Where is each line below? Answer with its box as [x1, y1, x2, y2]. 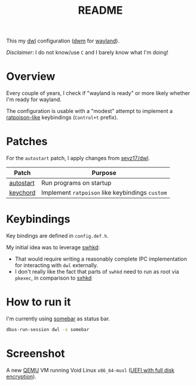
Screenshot [6, 347, 65, 360]
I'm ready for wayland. [6, 96, 62, 103]
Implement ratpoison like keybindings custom [41, 189, 167, 197]
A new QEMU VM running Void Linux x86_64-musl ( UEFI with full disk [6, 366, 174, 373]
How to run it [6, 295, 71, 309]
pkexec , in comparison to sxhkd [14, 274, 92, 281]
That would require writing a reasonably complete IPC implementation [14, 255, 187, 262]
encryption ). [6, 373, 37, 380]
